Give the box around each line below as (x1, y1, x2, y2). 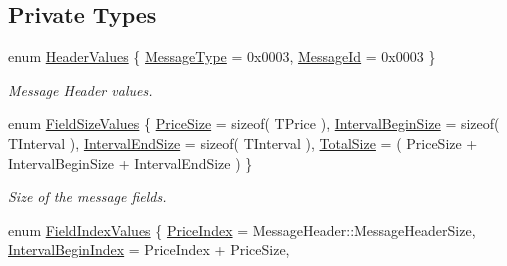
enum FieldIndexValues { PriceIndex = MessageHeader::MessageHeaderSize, (8, 219, 476, 240)
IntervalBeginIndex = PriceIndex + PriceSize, (8, 239, 290, 260)
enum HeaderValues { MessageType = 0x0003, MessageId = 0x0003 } (8, 46, 436, 67)
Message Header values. (8, 79, 153, 100)
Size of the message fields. (8, 186, 167, 207)
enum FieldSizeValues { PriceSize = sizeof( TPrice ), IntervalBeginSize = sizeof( (8, 113, 500, 134)
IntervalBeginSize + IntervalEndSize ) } (8, 152, 253, 173)
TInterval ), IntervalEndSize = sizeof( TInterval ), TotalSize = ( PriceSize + (8, 132, 478, 153)
